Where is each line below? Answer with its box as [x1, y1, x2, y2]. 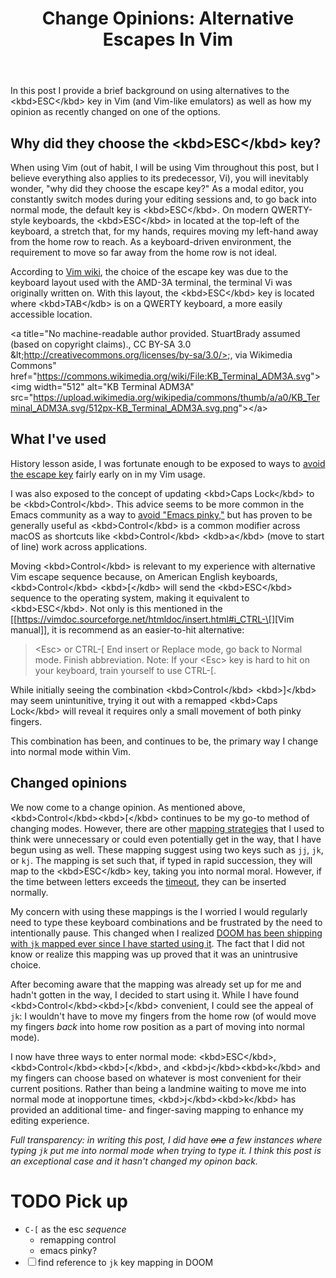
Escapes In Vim [102, 28, 234, 51]
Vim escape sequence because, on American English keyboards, [10, 570, 278, 582]
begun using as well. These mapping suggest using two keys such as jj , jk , [10, 843, 324, 856]
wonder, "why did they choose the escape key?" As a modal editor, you [10, 183, 305, 194]
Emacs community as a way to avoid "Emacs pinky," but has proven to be [10, 508, 313, 521]
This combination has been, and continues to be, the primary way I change [10, 735, 319, 747]
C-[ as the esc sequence [24, 1223, 127, 1235]
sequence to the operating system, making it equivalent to [10, 592, 250, 604]
